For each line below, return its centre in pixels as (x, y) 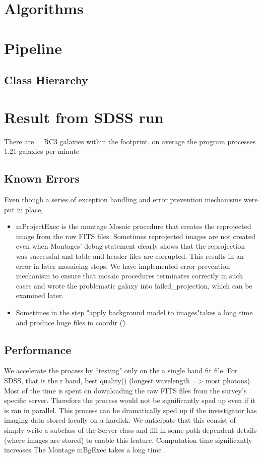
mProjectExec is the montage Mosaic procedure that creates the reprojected (134, 226)
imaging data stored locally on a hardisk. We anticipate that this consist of (120, 420)
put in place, (24, 209)
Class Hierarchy (46, 80)
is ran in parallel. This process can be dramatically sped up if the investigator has (130, 410)
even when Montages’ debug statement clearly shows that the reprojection (130, 246)
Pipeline (33, 48)
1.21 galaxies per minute (42, 151)
